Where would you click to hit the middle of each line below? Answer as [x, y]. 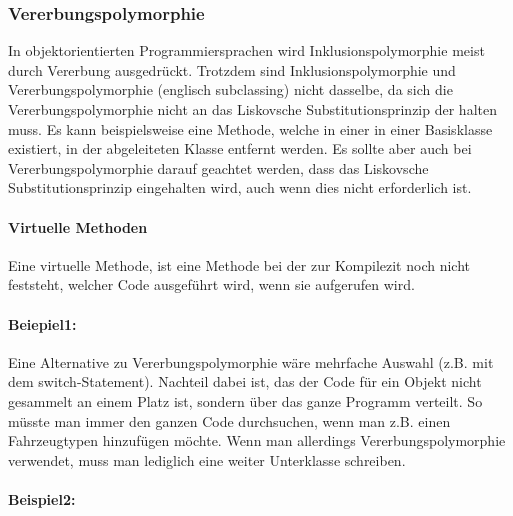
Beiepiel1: [42, 323]
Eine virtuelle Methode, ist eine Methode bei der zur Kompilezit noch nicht [239, 264]
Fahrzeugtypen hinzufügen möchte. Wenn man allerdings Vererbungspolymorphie [257, 440]
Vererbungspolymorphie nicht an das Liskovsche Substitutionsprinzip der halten [252, 109]
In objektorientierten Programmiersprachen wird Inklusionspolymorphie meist [246, 50]
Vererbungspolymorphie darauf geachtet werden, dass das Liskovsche [218, 167]
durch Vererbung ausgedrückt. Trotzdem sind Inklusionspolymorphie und [232, 69]
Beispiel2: [42, 498]
